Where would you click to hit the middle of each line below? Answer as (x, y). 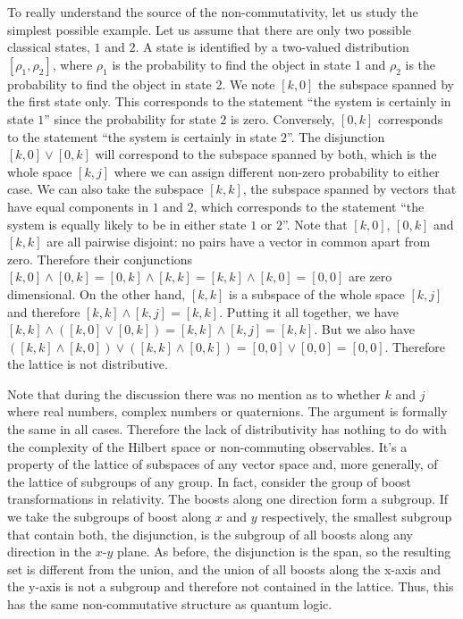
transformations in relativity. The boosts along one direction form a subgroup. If (228, 499)
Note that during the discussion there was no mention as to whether (194, 393)
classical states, (49, 47)
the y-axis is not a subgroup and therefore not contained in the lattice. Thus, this (231, 586)
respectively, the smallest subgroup (357, 517)
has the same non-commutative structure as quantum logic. (170, 604)
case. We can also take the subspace (105, 189)
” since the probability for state (130, 118)
